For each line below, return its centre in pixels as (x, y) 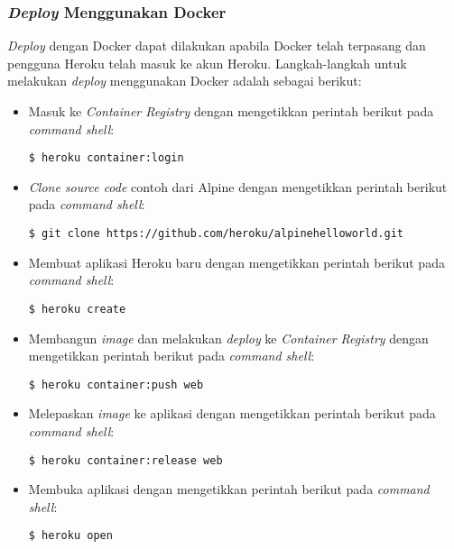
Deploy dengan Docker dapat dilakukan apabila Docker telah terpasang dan (217, 46)
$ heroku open (70, 536)
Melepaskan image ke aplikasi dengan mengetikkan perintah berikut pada (232, 413)
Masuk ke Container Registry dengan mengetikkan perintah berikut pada (231, 111)
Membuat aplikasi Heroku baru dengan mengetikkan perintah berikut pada (236, 262)
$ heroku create (77, 309)
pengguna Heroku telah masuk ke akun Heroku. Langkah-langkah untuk (207, 63)
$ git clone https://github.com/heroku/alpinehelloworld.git (216, 234)
